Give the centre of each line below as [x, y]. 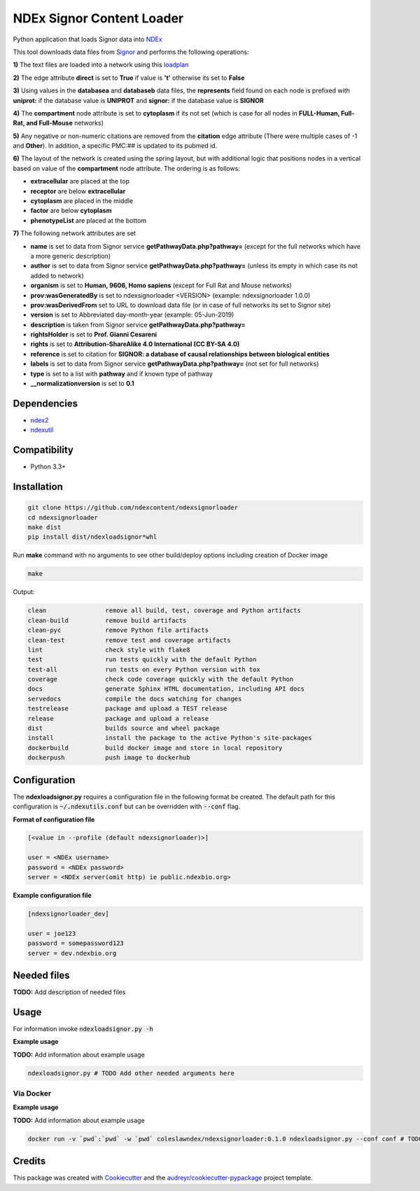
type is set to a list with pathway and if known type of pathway [121, 373]
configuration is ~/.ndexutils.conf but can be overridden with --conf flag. [127, 806]
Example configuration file [52, 895]
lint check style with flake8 [109, 649]
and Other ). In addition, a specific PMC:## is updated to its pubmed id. [115, 146]
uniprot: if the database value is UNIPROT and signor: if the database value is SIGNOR [138, 100]
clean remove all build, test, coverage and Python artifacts [164, 611]
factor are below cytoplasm [71, 211]
